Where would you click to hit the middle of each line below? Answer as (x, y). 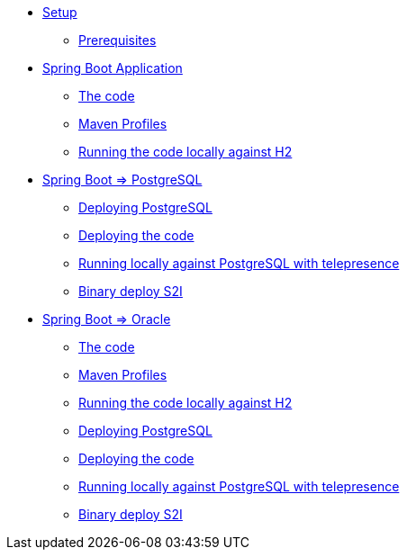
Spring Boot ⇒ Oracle (107, 319)
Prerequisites (118, 40)
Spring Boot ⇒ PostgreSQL (122, 180)
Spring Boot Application (113, 68)
